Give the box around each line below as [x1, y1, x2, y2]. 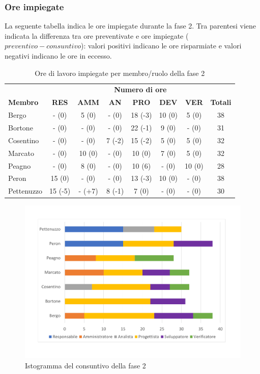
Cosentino [8, 135, 39, 145]
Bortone [8, 122, 33, 132]
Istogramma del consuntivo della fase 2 [25, 360, 146, 370]
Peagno [8, 160, 31, 171]
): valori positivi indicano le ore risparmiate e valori [81, 40, 242, 51]
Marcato [8, 147, 34, 158]
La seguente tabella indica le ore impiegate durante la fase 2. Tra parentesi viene [5, 20, 256, 31]
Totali [210, 97, 232, 108]
